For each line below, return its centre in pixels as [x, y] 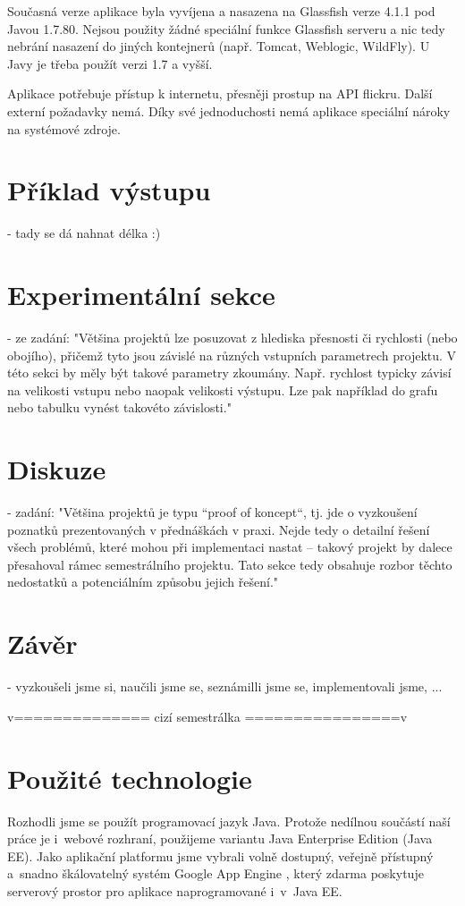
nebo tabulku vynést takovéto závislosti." [119, 407]
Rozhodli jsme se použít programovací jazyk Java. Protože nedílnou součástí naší [229, 821]
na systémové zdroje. [64, 128]
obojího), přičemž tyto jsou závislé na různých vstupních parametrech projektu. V [232, 355]
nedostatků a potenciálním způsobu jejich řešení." [143, 582]
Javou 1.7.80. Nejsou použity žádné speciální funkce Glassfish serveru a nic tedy [226, 28]
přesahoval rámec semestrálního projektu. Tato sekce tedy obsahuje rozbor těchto [230, 564]
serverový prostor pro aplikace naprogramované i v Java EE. [175, 890]
